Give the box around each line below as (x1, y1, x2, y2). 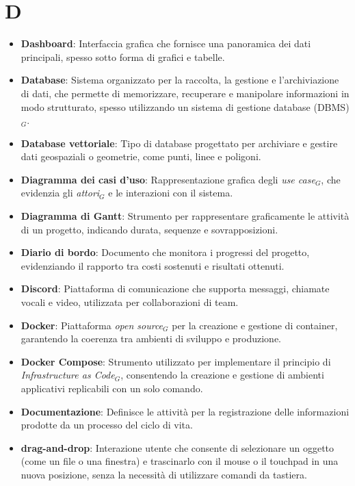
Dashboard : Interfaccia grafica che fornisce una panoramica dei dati (21, 36, 311, 51)
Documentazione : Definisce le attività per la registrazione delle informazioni (21, 404, 350, 418)
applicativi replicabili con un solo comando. (21, 381, 203, 395)
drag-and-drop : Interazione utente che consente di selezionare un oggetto (21, 440, 334, 455)
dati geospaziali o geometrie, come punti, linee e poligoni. (21, 149, 261, 164)
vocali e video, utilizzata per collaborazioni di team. (21, 295, 239, 309)
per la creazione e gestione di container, (172, 318, 338, 332)
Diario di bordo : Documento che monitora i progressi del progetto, (21, 245, 310, 259)
